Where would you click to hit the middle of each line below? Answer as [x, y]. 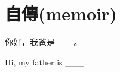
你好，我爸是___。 [44, 42]
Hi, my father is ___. [46, 62]
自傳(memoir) [61, 13]
